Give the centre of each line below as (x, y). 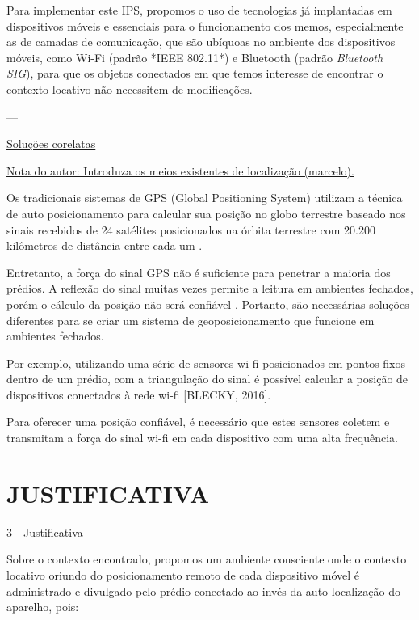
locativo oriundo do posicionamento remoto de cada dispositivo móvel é (183, 574)
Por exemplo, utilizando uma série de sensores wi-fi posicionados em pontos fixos (206, 363)
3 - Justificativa (45, 531)
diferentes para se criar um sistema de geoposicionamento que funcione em (191, 320)
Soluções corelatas (51, 143)
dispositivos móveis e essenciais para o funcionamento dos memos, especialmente (205, 25)
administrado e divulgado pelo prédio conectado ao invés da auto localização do (203, 590)
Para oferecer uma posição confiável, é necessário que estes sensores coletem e (198, 422)
